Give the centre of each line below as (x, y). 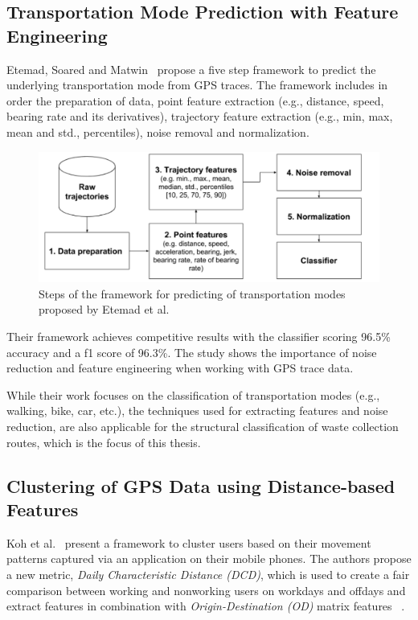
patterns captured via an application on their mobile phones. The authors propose (209, 558)
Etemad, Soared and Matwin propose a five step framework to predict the (191, 69)
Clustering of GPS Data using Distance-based (201, 485)
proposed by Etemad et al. (104, 309)
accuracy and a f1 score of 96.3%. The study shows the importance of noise (192, 352)
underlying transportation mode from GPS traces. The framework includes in (197, 85)
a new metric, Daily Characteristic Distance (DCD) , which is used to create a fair (208, 574)
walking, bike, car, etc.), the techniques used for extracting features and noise (197, 411)
